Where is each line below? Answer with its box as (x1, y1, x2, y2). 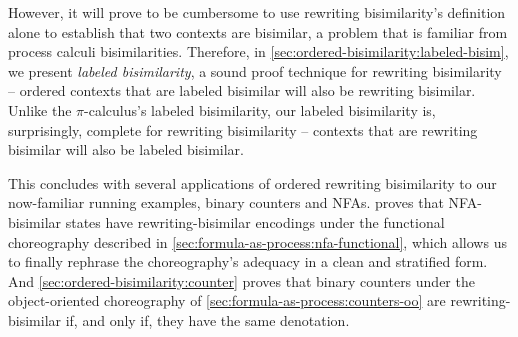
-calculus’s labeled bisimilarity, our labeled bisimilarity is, (84, 99, 436, 120)
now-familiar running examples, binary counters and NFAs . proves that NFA (8, 192, 478, 213)
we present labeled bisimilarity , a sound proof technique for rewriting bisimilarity (8, 60, 502, 81)
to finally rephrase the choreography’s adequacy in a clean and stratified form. (8, 251, 488, 272)
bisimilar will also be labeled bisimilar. (8, 139, 244, 160)
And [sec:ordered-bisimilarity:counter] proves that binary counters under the (8, 270, 475, 291)
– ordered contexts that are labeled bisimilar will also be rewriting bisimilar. (8, 80, 476, 101)
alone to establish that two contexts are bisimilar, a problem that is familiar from (8, 21, 508, 42)
